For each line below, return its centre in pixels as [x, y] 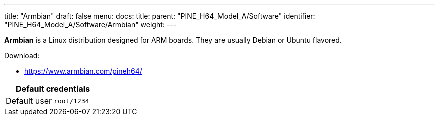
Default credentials [53, 89]
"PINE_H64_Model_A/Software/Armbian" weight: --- [90, 25]
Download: [22, 56]
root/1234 [71, 101]
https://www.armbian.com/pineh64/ [83, 71]
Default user [29, 101]
